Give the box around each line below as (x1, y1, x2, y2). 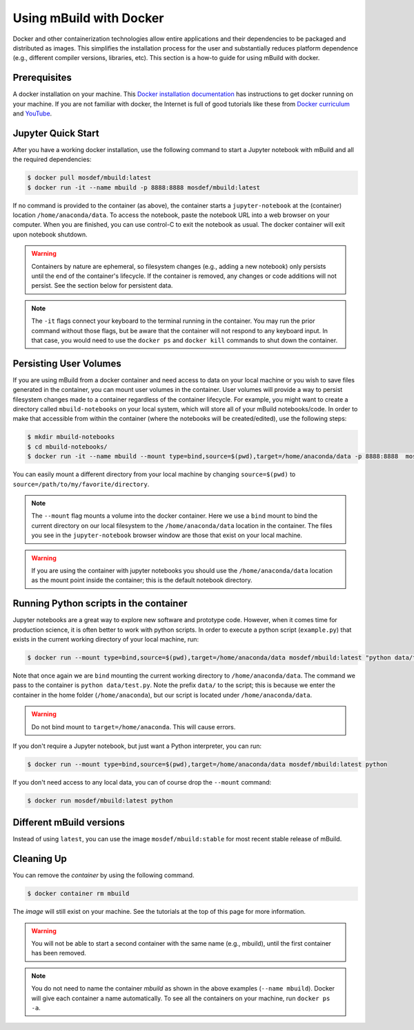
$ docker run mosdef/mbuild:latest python (27, 796, 173, 805)
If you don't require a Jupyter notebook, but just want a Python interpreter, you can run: (12, 742, 262, 750)
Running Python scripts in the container (12, 598, 188, 610)
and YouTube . (12, 109, 52, 118)
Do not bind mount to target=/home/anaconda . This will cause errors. (31, 722, 236, 731)
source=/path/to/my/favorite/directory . (12, 480, 150, 488)
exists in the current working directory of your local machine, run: (12, 635, 199, 643)
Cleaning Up (12, 853, 67, 865)
